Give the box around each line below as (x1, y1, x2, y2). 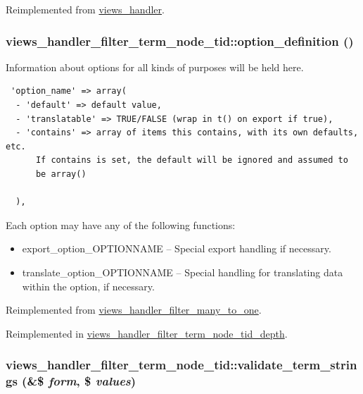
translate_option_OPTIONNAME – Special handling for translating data (22, 264, 343, 279)
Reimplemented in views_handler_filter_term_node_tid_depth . (6, 326, 288, 340)
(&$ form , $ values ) (22, 372, 136, 390)
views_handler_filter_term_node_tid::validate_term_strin (6, 356, 357, 374)
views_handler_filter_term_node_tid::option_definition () (6, 32, 354, 49)
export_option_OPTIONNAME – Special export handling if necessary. (22, 241, 331, 256)
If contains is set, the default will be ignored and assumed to (35, 155, 348, 166)
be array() (35, 168, 87, 179)
